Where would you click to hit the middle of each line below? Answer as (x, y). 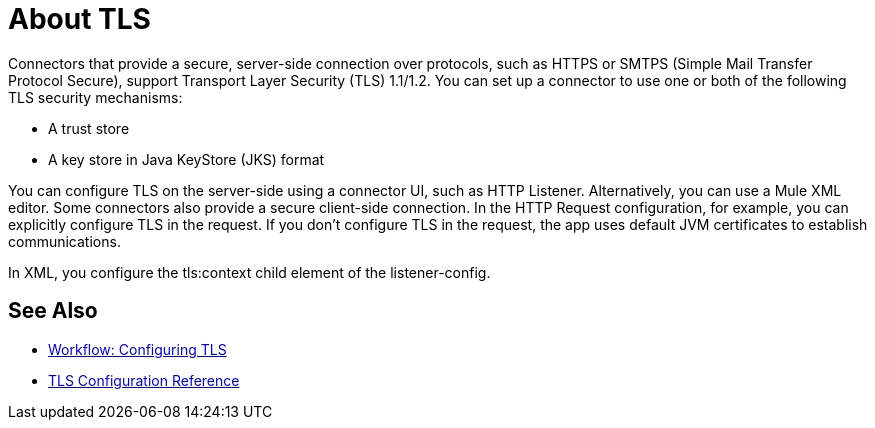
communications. (64, 241)
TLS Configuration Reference (144, 380)
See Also (53, 311)
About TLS (79, 19)
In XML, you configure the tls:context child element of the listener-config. (249, 272)
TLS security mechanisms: (95, 97)
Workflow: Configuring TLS (137, 349)
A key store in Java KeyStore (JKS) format (186, 159)
